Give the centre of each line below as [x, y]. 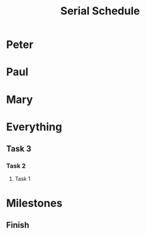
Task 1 [23, 179]
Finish [18, 225]
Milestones [34, 203]
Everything [34, 127]
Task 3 [19, 149]
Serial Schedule [100, 11]
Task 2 [16, 166]
